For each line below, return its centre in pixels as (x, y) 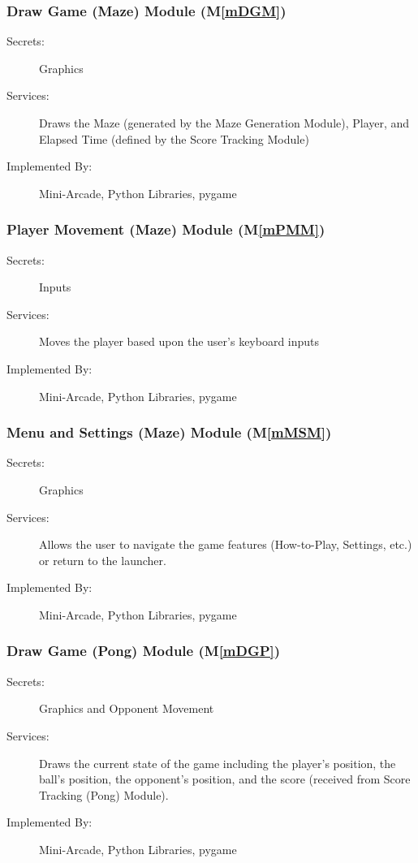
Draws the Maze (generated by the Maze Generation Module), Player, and (224, 123)
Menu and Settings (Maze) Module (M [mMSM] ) (169, 432)
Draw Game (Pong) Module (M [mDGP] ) (144, 651)
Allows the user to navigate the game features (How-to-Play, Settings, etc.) (226, 544)
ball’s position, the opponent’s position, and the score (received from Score (225, 779)
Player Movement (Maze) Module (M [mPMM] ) (166, 229)
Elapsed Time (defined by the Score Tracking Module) (174, 138)
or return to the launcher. (103, 560)
